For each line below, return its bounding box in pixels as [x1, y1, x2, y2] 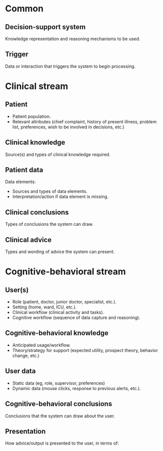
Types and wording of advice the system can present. [5, 249, 115, 255]
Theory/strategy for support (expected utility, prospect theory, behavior [12, 347, 158, 353]
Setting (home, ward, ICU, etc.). [12, 304, 77, 310]
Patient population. [12, 113, 51, 119]
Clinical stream [5, 81, 68, 92]
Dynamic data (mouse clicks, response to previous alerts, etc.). [12, 385, 141, 391]
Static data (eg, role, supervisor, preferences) [12, 380, 105, 386]
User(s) [5, 286, 29, 294]
